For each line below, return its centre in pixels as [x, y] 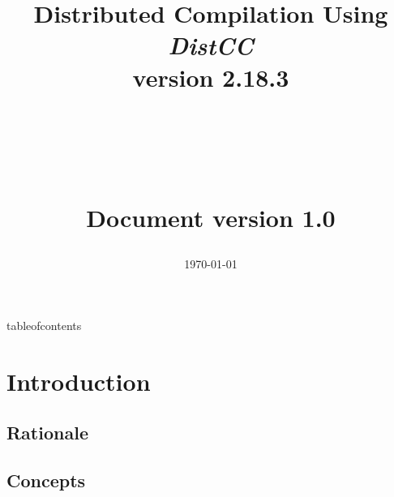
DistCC [211, 45]
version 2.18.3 [211, 77]
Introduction [79, 381]
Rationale [47, 433]
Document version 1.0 [211, 218]
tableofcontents [44, 325]
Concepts [46, 480]
